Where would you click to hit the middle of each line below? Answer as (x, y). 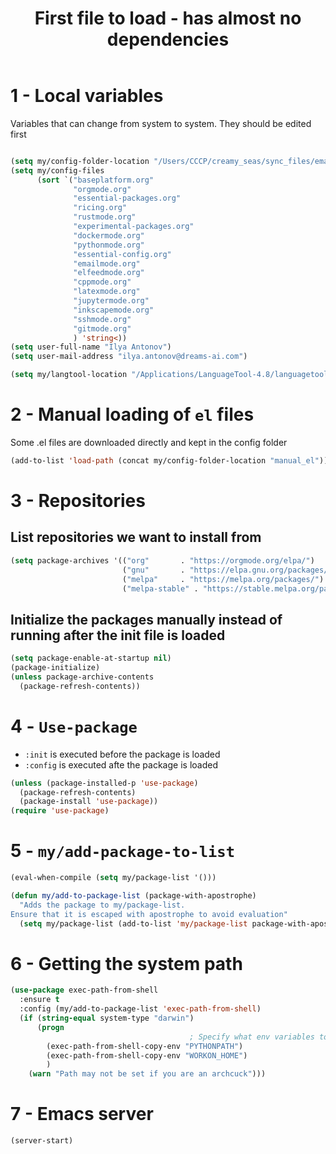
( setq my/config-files (57, 170)
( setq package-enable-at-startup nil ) (91, 658)
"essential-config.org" (122, 254)
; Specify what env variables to (259, 1037)
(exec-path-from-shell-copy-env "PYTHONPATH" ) (145, 1046)
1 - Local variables (87, 96)
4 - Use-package (74, 726)
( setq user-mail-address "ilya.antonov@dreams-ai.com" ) (129, 357)
